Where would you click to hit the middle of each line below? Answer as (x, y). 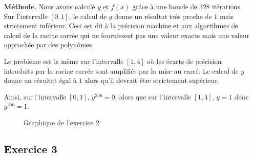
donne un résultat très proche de (163, 16)
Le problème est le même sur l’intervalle (64, 61)
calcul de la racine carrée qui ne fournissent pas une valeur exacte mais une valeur (127, 35)
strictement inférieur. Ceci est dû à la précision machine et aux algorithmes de (121, 26)
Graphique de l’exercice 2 (61, 122)
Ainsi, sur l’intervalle (35, 96)
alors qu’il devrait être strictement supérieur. (152, 80)
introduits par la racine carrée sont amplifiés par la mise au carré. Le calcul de (121, 70)
